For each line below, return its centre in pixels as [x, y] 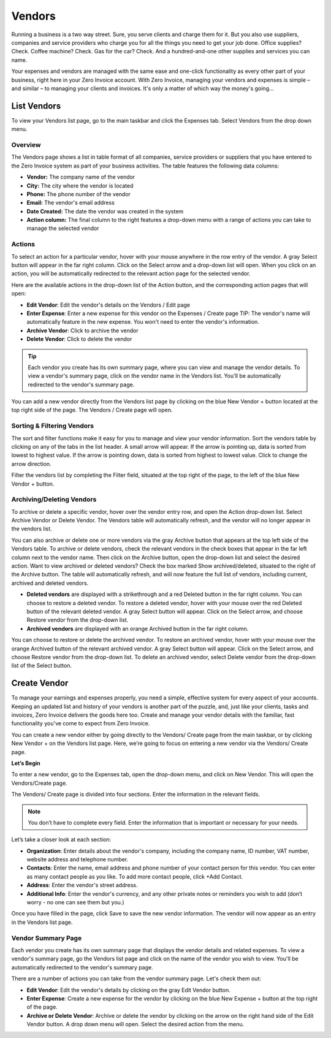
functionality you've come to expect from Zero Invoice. [81, 723]
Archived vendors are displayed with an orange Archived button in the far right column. [138, 628]
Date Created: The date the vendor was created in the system [105, 211]
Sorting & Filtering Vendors [53, 426]
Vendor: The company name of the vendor [81, 177]
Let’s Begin [26, 763]
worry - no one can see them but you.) [75, 903]
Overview [26, 145]
